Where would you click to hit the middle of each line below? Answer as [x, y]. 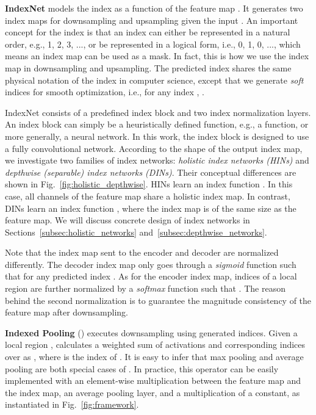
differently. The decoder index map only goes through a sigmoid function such [151, 264]
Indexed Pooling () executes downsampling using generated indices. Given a [151, 332]
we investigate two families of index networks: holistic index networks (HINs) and [157, 160]
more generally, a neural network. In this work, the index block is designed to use [157, 136]
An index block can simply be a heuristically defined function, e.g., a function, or [157, 124]
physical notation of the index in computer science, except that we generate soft [154, 80]
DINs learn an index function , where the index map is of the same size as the [151, 208]
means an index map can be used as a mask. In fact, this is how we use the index [157, 56]
